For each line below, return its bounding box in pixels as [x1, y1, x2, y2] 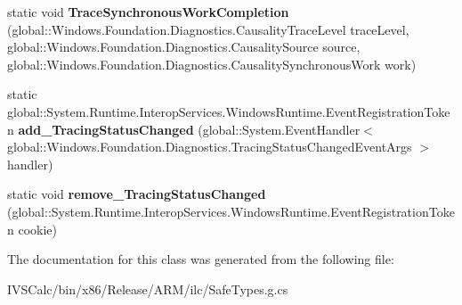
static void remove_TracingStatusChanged [7, 185, 266, 203]
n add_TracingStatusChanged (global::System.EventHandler [7, 120, 361, 138]
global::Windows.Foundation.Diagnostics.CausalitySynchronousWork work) [7, 54, 417, 73]
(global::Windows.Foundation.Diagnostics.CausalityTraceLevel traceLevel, [7, 20, 409, 38]
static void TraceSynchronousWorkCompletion [7, 3, 289, 21]
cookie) [18, 219, 57, 238]
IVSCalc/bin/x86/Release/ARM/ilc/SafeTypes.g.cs [7, 279, 288, 298]
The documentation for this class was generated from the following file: [7, 250, 394, 268]
